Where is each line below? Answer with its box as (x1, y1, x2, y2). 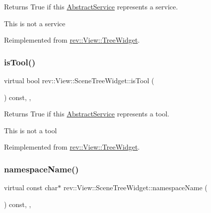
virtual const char (4, 182, 58, 193)
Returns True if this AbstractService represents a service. (4, 1, 178, 11)
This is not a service (4, 18, 66, 28)
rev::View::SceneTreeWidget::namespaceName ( (63, 182, 208, 193)
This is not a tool (4, 125, 57, 135)
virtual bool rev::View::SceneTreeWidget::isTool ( (4, 75, 154, 85)
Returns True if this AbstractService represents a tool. (4, 108, 169, 119)
